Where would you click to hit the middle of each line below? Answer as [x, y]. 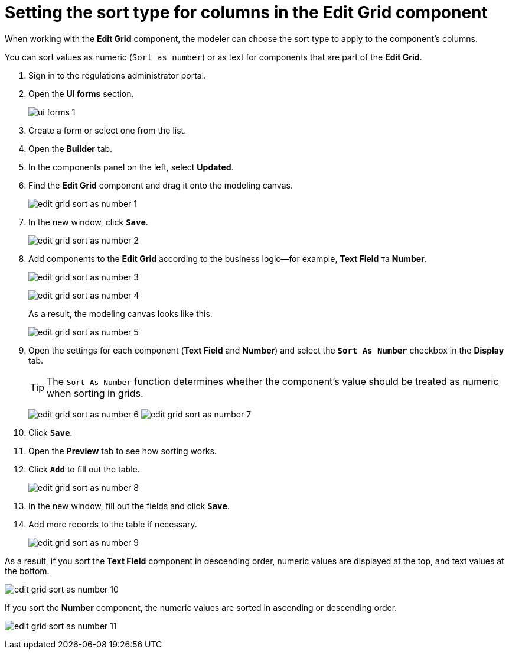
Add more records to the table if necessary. [113, 524]
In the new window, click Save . [88, 222]
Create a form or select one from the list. [107, 130]
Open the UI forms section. [81, 93]
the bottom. [27, 571]
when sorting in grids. [95, 393]
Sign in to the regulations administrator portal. [118, 75]
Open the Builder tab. [71, 148]
